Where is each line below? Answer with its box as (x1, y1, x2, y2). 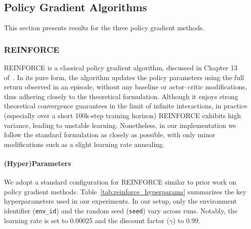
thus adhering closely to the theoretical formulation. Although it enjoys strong (4, 91, 238, 101)
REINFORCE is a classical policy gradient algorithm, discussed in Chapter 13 (4, 62, 238, 73)
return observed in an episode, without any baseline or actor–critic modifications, (4, 82, 247, 92)
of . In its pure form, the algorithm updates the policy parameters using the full (4, 72, 244, 82)
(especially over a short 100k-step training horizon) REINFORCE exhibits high (4, 110, 241, 120)
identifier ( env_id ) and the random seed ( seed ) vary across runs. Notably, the (4, 205, 238, 215)
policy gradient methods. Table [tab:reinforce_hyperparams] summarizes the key (4, 186, 247, 196)
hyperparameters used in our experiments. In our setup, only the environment (4, 196, 237, 206)
